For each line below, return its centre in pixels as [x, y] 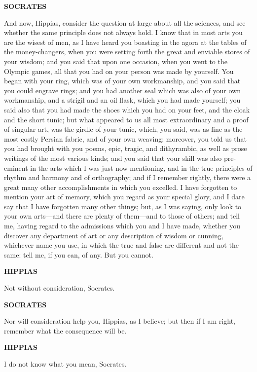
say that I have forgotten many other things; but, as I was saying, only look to [123, 206]
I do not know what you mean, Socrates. [65, 364]
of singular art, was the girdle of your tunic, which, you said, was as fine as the [123, 129]
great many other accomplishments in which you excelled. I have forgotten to [121, 187]
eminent [16, 167]
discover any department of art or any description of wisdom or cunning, [114, 235]
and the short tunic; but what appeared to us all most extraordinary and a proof [126, 119]
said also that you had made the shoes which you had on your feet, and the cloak [127, 109]
